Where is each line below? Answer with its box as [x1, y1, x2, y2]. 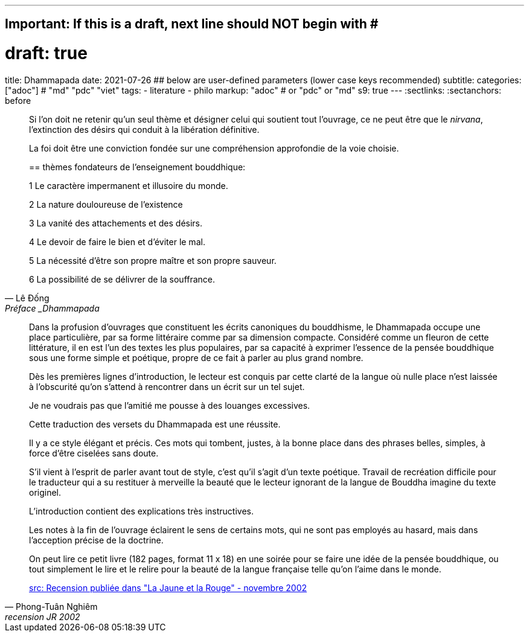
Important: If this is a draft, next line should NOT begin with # [5, 16, 379, 32]
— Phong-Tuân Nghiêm [5, 601, 98, 612]
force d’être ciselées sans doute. [29, 447, 159, 458]
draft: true [5, 43, 88, 64]
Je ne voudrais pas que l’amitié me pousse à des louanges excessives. [29, 400, 310, 411]
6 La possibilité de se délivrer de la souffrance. [29, 274, 216, 284]
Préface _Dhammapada [5, 302, 100, 313]
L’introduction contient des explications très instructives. [29, 505, 254, 516]
